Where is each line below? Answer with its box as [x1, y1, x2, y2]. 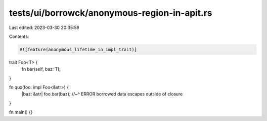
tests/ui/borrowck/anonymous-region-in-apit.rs [9, 7, 213, 18]
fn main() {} [9, 109, 33, 115]
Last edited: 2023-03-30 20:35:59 [9, 25, 80, 30]
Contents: [9, 33, 29, 39]
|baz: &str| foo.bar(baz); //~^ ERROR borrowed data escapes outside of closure [21, 91, 183, 97]
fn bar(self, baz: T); [21, 66, 61, 72]
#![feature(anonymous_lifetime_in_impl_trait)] [19, 47, 137, 52]
